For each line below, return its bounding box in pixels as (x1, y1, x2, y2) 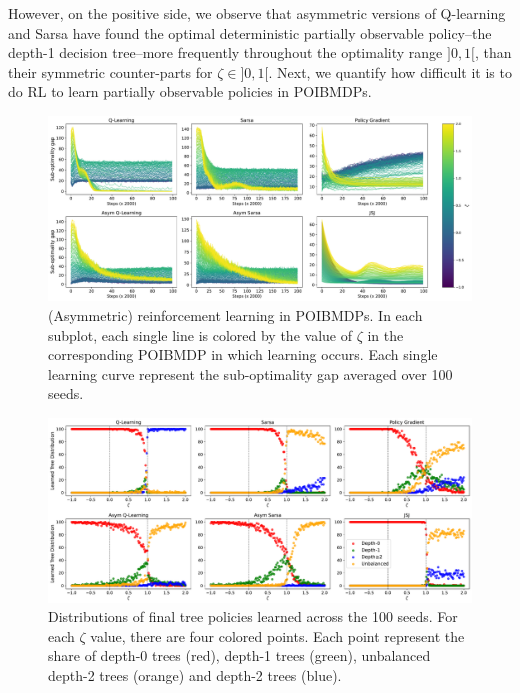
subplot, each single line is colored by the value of (48, 324, 352, 345)
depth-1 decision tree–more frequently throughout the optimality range (8, 42, 443, 63)
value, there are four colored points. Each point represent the (90, 625, 465, 646)
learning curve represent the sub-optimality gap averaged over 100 (48, 363, 453, 384)
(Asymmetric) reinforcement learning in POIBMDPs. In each (48, 305, 423, 326)
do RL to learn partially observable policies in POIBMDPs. (8, 81, 372, 102)
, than (475, 42, 512, 63)
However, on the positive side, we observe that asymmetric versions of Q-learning (8, 3, 506, 23)
